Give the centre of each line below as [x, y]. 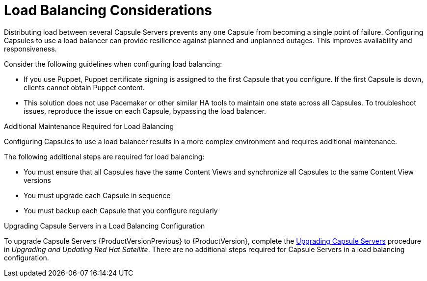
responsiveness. [30, 49]
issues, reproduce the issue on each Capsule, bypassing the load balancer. [145, 111]
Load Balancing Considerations [108, 10]
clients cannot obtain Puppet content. [84, 87]
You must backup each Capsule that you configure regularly [121, 210]
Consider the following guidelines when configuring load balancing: [113, 64]
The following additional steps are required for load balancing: [104, 156]
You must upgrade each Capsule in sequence [97, 195]
